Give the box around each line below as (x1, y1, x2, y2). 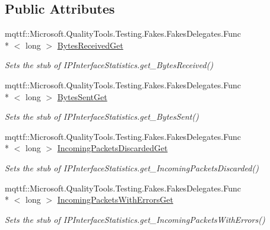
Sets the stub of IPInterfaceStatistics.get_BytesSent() (5, 110, 199, 123)
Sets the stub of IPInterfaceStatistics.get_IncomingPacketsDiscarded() (5, 161, 259, 174)
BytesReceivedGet (57, 39, 123, 51)
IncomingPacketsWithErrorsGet (57, 193, 173, 206)
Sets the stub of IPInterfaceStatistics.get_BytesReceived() (5, 59, 214, 71)
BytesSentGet (57, 90, 107, 103)
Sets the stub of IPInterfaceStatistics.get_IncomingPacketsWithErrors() (5, 213, 265, 225)
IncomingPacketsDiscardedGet (57, 142, 168, 154)
